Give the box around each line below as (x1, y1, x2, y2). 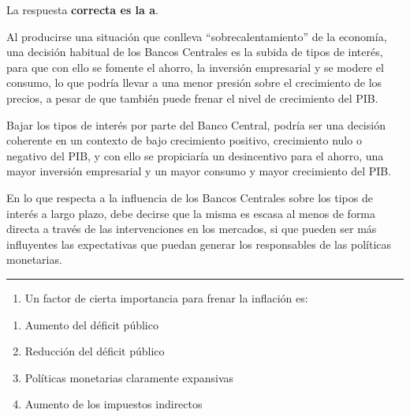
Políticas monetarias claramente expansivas (24, 369, 234, 385)
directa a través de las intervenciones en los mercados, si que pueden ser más (6, 220, 377, 237)
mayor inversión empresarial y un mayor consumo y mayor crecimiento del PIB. (6, 163, 392, 179)
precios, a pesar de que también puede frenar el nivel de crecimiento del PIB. (6, 89, 378, 106)
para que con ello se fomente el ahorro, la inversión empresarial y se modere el (6, 58, 384, 75)
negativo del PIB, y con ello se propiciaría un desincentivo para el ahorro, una (6, 147, 384, 163)
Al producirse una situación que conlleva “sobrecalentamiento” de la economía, (6, 28, 387, 44)
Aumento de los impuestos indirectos (24, 396, 203, 412)
